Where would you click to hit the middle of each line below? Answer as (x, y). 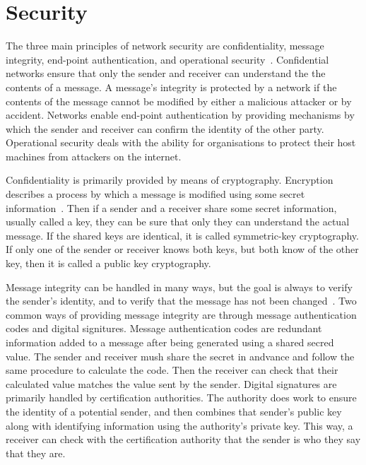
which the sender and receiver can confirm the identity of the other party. (165, 128)
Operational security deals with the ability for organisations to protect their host (181, 142)
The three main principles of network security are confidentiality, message (165, 46)
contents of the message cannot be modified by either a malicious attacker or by (179, 101)
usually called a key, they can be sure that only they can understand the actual (178, 222)
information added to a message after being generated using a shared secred (170, 342)
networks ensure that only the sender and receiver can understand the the (166, 73)
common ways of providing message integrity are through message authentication (181, 314)
